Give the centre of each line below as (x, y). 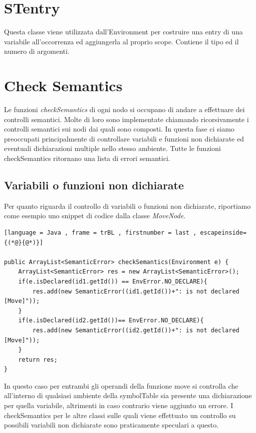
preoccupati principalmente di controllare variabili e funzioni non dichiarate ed (124, 138)
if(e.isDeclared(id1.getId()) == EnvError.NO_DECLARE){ (113, 281)
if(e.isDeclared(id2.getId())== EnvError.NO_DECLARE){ (111, 321)
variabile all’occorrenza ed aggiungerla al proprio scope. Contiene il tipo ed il (122, 41)
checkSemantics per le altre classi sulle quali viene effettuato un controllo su (120, 415)
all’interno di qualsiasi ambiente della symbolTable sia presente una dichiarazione (128, 395)
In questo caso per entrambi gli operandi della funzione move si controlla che (121, 385)
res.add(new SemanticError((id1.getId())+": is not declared (136, 291)
